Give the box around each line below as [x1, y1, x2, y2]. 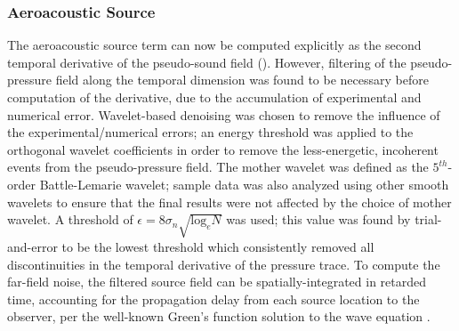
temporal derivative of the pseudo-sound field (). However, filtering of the [7, 52, 407, 71]
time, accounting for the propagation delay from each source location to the [7, 289, 420, 308]
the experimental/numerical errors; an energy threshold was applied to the [7, 123, 414, 141]
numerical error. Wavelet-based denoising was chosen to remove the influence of [7, 105, 440, 124]
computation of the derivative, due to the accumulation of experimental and [7, 88, 422, 106]
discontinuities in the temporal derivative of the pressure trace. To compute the [7, 254, 440, 273]
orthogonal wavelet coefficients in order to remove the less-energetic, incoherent [7, 140, 439, 158]
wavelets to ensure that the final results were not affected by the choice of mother [7, 192, 452, 211]
